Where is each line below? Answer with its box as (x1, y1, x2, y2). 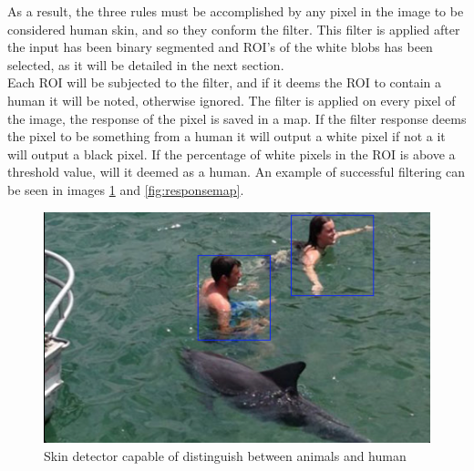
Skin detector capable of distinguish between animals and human (44, 445, 407, 465)
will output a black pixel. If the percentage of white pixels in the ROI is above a (7, 144, 456, 163)
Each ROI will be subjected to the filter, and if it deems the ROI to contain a (7, 73, 441, 92)
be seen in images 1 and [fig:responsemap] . (7, 179, 244, 199)
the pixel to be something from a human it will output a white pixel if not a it (7, 127, 446, 146)
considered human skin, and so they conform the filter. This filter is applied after (7, 19, 460, 38)
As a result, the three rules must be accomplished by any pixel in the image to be (7, 2, 464, 20)
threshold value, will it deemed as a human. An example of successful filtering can (7, 162, 466, 181)
